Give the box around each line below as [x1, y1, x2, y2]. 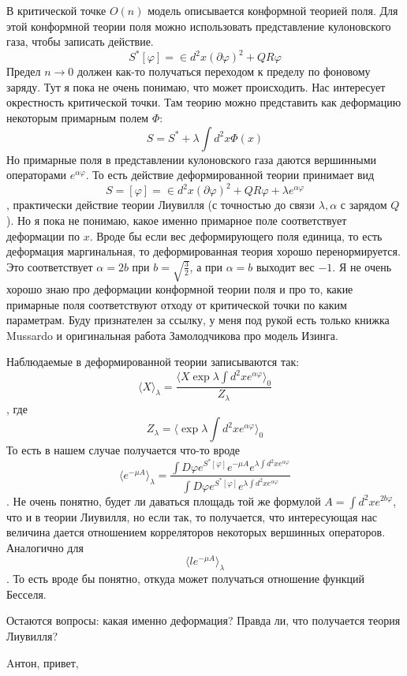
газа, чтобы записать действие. [6, 33, 154, 50]
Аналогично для [6, 539, 84, 555]
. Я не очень [332, 258, 392, 275]
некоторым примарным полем [6, 110, 149, 126]
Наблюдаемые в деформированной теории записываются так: [6, 353, 300, 370]
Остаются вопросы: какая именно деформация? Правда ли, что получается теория [6, 612, 401, 629]
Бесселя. [6, 585, 47, 602]
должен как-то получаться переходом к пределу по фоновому [77, 63, 371, 80]
